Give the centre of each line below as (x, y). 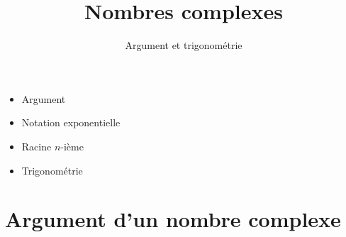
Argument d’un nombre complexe (173, 219)
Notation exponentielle (71, 122)
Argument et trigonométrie (184, 45)
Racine (37, 146)
